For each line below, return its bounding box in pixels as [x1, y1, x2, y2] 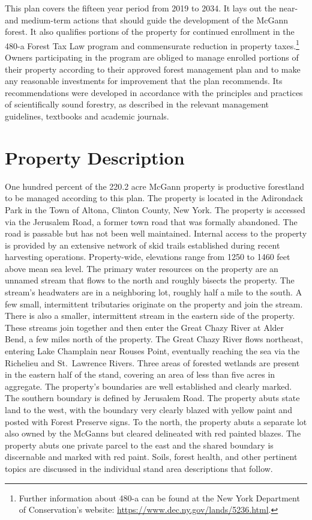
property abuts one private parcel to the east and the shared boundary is [5, 438, 274, 451]
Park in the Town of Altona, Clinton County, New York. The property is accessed [5, 203, 305, 216]
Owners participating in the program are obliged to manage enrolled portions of [5, 51, 299, 64]
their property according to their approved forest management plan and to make [5, 62, 301, 75]
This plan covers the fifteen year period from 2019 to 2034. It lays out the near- [5, 2, 298, 14]
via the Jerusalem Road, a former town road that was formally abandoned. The [5, 215, 298, 228]
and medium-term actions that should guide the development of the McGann [5, 13, 289, 26]
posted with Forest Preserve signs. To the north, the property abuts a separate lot [5, 415, 307, 428]
